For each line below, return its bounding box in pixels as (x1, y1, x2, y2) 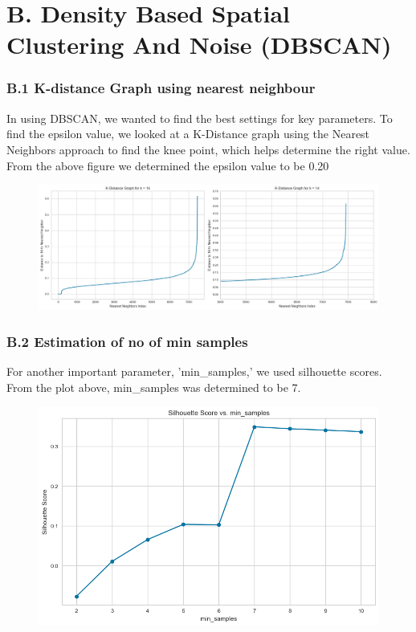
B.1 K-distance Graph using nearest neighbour (6, 78, 316, 98)
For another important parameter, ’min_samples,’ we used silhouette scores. (6, 363, 382, 380)
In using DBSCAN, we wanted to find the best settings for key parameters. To (6, 109, 393, 126)
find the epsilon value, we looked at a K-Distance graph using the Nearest (6, 125, 370, 142)
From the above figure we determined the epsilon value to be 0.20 (6, 157, 329, 173)
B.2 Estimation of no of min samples (6, 331, 248, 351)
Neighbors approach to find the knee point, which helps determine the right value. (6, 141, 410, 157)
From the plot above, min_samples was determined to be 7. (6, 378, 301, 395)
